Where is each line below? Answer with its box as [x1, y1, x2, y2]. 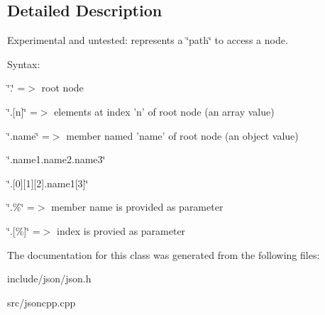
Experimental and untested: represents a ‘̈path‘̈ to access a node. [7, 33, 288, 48]
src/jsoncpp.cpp [7, 294, 76, 309]
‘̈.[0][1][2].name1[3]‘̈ [7, 175, 89, 190]
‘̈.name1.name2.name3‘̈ [7, 152, 106, 167]
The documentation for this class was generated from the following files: [7, 247, 320, 262]
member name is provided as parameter [51, 199, 224, 214]
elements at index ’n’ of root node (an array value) [54, 104, 275, 118]
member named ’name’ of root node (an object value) [66, 128, 299, 143]
